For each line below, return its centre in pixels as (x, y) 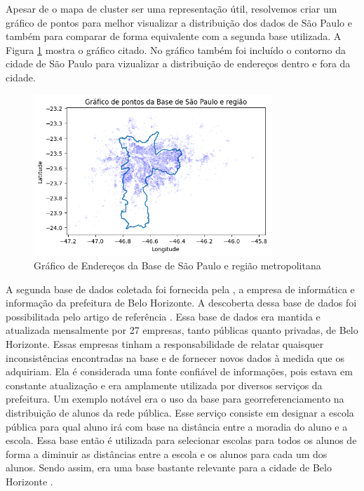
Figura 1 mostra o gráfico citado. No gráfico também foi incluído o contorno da (176, 49)
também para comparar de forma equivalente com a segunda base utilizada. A (174, 36)
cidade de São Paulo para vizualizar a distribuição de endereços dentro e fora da (178, 63)
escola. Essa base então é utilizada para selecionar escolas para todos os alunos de (181, 440)
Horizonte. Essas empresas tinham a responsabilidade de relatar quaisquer (165, 344)
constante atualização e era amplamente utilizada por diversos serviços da (164, 385)
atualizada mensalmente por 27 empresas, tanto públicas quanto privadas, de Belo (182, 330)
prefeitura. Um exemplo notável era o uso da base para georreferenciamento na (175, 399)
